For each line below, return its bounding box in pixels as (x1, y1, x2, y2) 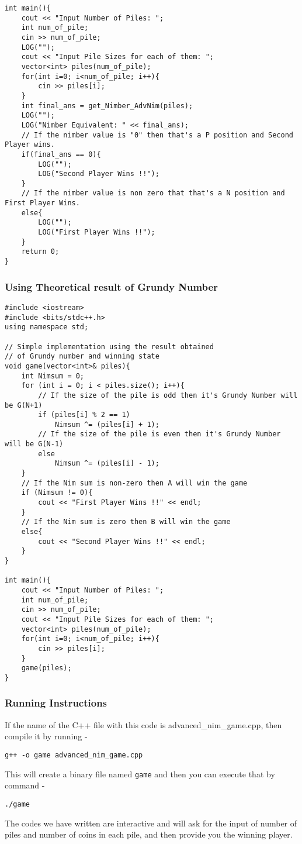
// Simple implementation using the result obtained (5, 342, 214, 351)
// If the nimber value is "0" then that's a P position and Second (21, 130, 293, 139)
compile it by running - (5, 730, 88, 742)
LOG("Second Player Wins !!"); (38, 170, 159, 178)
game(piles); (21, 664, 72, 673)
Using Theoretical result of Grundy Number (5, 279, 218, 294)
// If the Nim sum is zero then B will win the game (21, 518, 231, 526)
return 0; (21, 247, 60, 256)
